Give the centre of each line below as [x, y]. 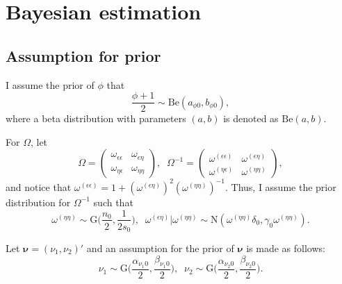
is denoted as [251, 118]
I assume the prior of [50, 84]
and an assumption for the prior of [160, 248]
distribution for [38, 202]
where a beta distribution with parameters [96, 118]
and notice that [39, 186]
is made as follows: [286, 248]
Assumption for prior [83, 55]
